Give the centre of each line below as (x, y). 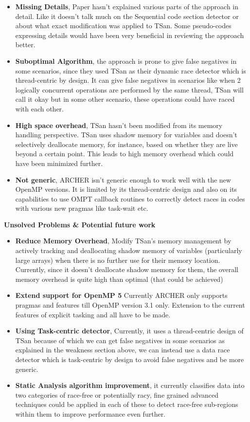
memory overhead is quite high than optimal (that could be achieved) (119, 279)
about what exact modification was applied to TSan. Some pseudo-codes (123, 26)
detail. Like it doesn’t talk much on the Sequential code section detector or (127, 16)
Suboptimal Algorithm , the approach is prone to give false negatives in (126, 61)
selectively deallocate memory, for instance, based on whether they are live (126, 144)
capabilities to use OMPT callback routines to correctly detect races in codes (130, 198)
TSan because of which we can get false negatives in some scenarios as (120, 340)
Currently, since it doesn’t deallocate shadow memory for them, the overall (127, 269)
